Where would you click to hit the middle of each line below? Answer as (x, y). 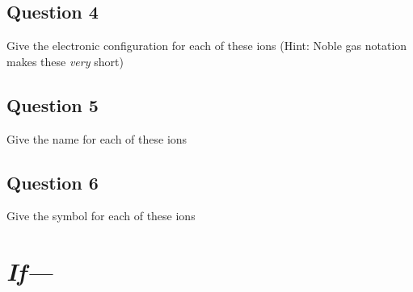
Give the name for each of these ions (97, 138)
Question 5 (53, 104)
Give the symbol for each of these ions (101, 216)
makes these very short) (65, 61)
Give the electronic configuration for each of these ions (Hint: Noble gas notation (207, 46)
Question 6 (53, 182)
